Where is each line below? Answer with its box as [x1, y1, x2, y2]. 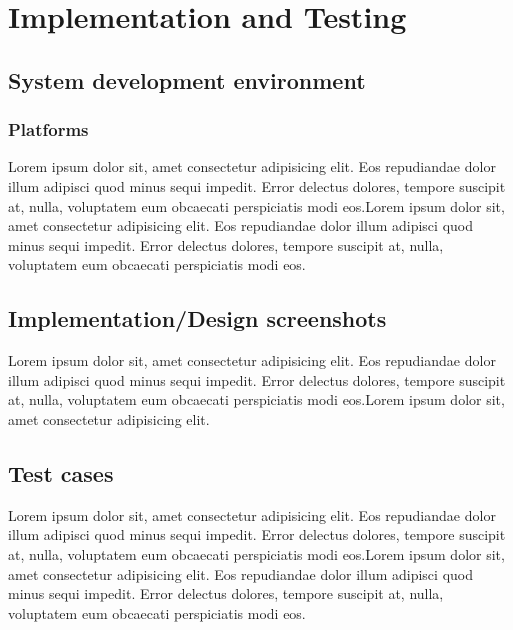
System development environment [8, 64, 366, 95]
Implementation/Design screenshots [8, 303, 387, 334]
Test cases [8, 457, 114, 488]
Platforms [8, 117, 89, 142]
